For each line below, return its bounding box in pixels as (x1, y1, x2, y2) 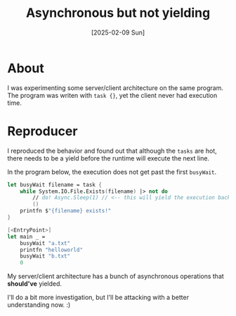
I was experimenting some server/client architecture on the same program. (7, 83, 223, 92)
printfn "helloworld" (20, 246, 83, 253)
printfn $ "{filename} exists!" (20, 208, 112, 215)
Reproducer (7, 123, 78, 139)
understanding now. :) (7, 301, 71, 309)
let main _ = (7, 233, 46, 240)
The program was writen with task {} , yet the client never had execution (7, 91, 218, 99)
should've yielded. (7, 279, 62, 288)
